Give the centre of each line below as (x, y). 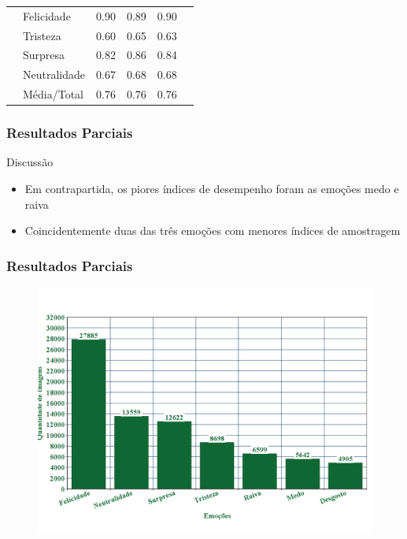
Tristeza (42, 35)
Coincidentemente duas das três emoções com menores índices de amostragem (213, 230)
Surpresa (44, 55)
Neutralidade (54, 74)
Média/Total (54, 94)
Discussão (30, 162)
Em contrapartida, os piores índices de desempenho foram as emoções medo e (212, 189)
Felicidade (47, 15)
